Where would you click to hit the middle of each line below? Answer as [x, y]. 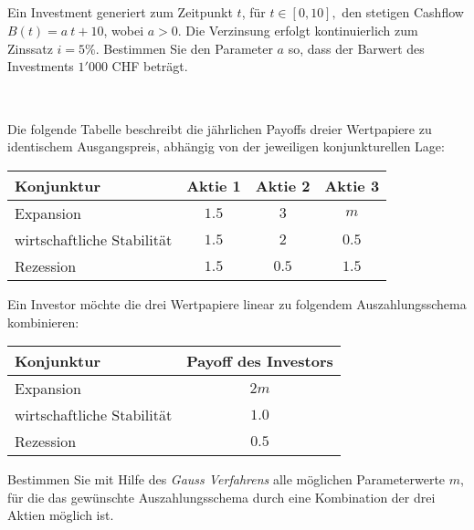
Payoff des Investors [260, 361]
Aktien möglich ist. [61, 515]
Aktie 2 [283, 185]
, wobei [124, 30]
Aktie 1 [214, 185]
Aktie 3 [352, 185]
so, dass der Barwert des [356, 48]
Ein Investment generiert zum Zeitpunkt [120, 12]
